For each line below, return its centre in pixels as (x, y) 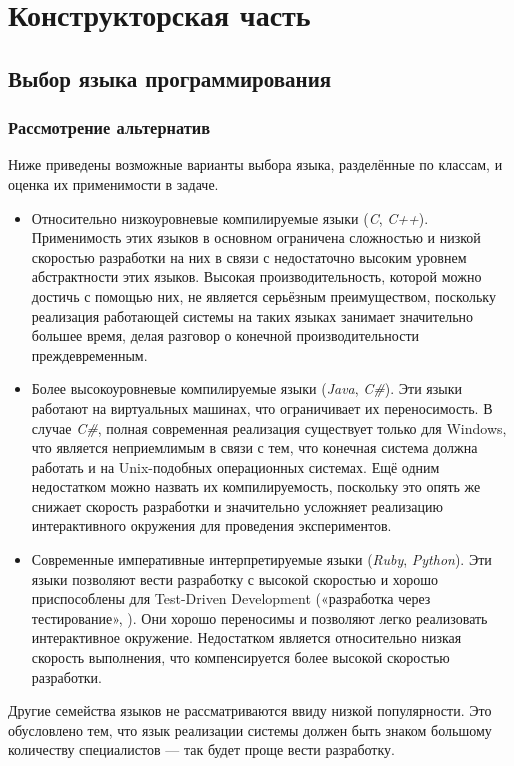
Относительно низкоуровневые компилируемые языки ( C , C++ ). (230, 217)
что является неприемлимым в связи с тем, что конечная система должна (254, 447)
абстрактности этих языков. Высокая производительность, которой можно (256, 276)
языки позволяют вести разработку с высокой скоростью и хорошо (235, 578)
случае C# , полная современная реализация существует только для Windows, (269, 427)
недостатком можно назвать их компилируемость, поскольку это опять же (256, 486)
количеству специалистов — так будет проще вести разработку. (201, 749)
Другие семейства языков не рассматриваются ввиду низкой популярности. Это (250, 710)
